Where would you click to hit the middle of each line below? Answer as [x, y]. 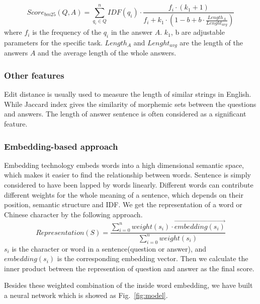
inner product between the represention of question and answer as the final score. [129, 268]
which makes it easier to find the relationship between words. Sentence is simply [127, 175]
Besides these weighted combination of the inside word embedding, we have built [128, 285]
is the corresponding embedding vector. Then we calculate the [153, 258]
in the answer [132, 32]
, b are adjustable [198, 32]
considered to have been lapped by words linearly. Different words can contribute [129, 185]
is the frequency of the [67, 32]
